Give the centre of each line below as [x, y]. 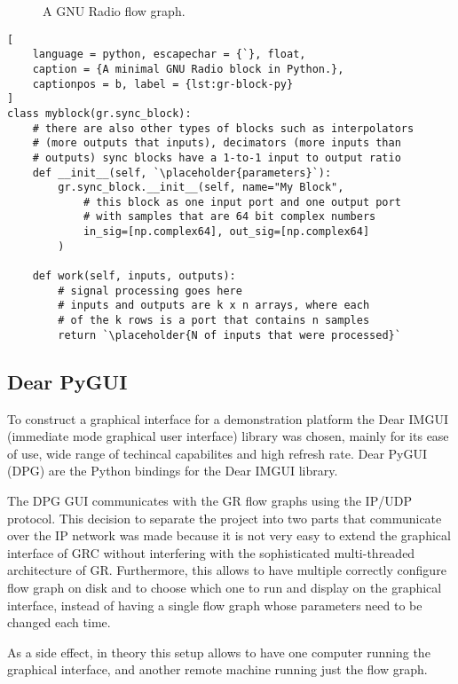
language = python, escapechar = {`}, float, [169, 55]
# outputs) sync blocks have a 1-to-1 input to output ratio [217, 157]
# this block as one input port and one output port [242, 202]
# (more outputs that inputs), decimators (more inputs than [217, 143]
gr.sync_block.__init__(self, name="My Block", [201, 188]
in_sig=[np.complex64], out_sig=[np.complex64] [226, 232]
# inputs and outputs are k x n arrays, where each [214, 306]
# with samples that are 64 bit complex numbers [229, 217]
